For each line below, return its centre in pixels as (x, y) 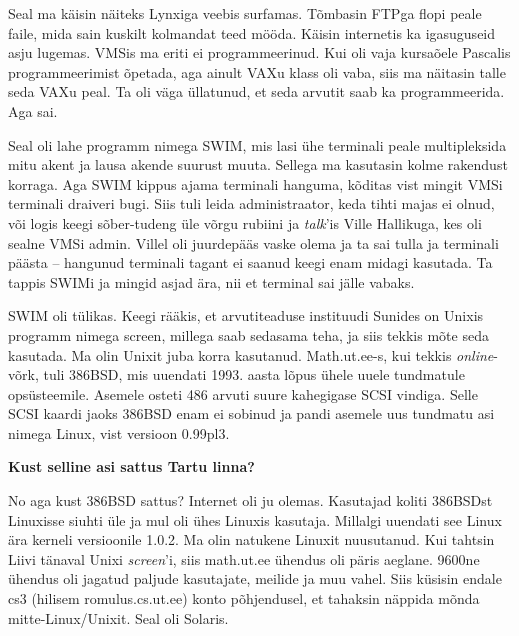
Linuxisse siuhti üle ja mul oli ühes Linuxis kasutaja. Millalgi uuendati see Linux (255, 519)
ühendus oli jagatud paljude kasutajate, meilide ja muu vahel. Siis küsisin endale (255, 578)
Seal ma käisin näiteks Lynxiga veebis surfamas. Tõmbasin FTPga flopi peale (245, 13)
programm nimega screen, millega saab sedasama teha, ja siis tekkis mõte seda (248, 334)
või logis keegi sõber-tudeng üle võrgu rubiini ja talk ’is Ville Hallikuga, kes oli (245, 222)
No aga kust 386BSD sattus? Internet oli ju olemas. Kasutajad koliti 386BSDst (250, 500)
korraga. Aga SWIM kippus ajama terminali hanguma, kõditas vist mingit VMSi (255, 183)
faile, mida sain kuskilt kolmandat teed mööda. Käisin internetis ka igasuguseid (252, 32)
